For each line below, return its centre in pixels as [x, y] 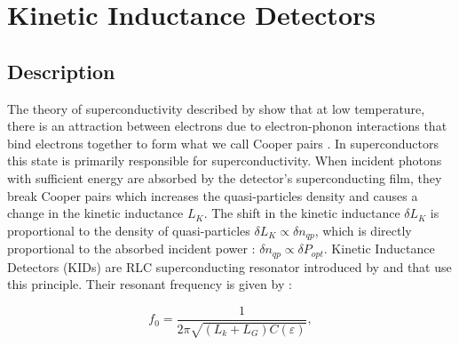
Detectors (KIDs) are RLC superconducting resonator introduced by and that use [229, 266]
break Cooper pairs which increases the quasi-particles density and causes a [213, 195]
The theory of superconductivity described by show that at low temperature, [216, 108]
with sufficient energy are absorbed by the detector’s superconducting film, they [225, 177]
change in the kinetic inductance [95, 213]
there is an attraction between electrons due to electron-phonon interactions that [227, 126]
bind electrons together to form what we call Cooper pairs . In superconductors [223, 143]
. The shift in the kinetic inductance [302, 213]
